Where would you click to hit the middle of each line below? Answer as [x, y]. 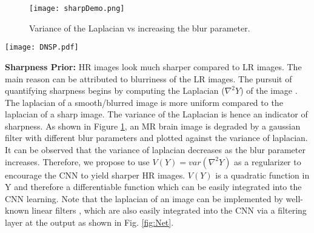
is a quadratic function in [262, 175]
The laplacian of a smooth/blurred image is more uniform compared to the [144, 102]
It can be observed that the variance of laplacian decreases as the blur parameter [155, 150]
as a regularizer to [268, 161]
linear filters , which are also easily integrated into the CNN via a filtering [169, 210]
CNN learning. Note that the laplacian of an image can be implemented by [144, 198]
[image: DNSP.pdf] [42, 48]
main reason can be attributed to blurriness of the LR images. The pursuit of [149, 78]
